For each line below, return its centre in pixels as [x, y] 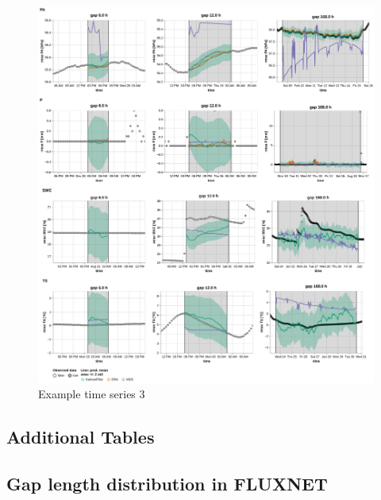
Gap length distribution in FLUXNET [167, 483]
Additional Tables [81, 437]
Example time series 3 [92, 394]
